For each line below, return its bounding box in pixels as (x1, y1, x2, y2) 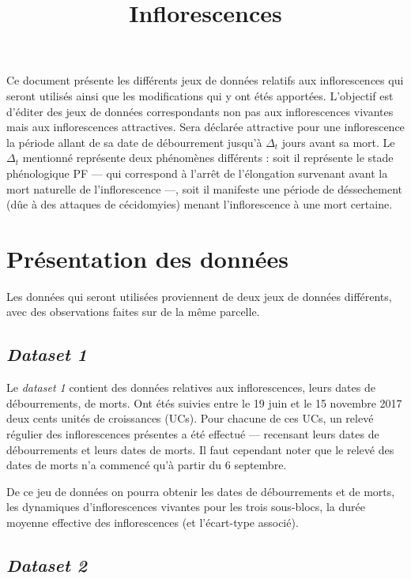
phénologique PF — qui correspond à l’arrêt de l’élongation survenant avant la (6, 164, 388, 181)
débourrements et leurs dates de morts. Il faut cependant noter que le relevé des (6, 441, 394, 457)
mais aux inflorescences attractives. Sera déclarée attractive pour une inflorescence (6, 118, 405, 135)
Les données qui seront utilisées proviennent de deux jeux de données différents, (6, 288, 392, 304)
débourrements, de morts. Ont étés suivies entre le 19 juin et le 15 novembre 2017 (6, 394, 402, 411)
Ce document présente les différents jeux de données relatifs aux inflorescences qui (6, 72, 404, 88)
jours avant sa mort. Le (281, 133, 395, 150)
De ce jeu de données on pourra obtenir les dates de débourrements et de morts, (6, 483, 395, 499)
